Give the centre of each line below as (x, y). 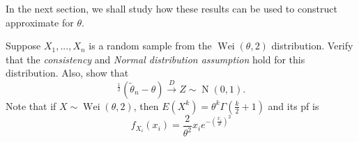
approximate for (40, 22)
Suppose (23, 46)
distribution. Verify (312, 46)
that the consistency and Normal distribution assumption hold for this (155, 59)
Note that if (31, 105)
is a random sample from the (150, 46)
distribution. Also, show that (67, 73)
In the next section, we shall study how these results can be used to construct (171, 8)
